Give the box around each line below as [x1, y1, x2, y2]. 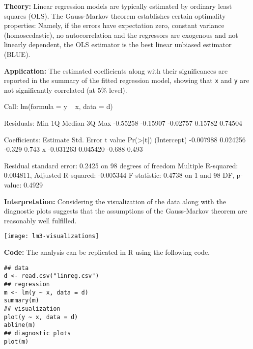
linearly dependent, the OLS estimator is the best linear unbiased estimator [4, 39, 232, 50]
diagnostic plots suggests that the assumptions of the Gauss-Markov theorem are [4, 206, 247, 216]
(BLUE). [4, 49, 30, 59]
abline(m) [4, 322, 36, 329]
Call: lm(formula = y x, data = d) [4, 101, 113, 111]
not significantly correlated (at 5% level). [4, 84, 127, 95]
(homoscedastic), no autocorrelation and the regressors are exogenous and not [4, 29, 238, 40]
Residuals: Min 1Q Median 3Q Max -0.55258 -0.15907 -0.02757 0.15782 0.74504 [4, 118, 242, 128]
